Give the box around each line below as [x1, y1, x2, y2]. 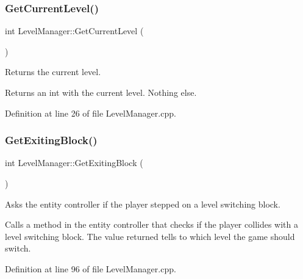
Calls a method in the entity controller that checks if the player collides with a [5, 218, 298, 231]
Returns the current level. [5, 65, 101, 78]
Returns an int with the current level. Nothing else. [5, 86, 197, 98]
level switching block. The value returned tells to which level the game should [5, 230, 295, 242]
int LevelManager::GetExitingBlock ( [5, 156, 143, 169]
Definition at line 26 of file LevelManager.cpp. [5, 106, 176, 119]
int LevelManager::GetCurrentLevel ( [5, 24, 144, 37]
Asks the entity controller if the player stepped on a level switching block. [5, 197, 280, 210]
